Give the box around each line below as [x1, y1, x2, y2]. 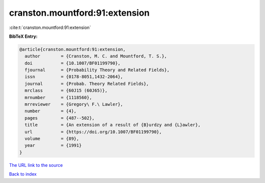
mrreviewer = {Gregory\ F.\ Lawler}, [25, 102, 123, 107]
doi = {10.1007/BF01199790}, [25, 60, 121, 66]
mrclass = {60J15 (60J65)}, [25, 88, 108, 93]
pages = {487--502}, [25, 115, 95, 121]
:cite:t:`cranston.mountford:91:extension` [9, 25, 91, 30]
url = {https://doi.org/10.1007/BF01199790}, [25, 129, 162, 134]
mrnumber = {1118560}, [25, 95, 92, 100]
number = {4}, [25, 108, 77, 114]
